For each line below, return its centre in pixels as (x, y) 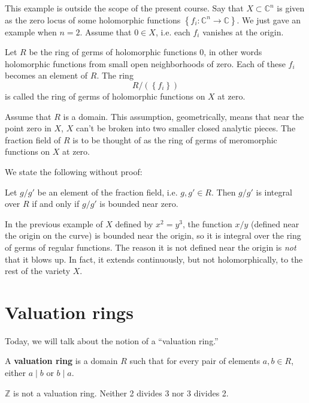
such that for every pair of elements (195, 361)
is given (291, 8)
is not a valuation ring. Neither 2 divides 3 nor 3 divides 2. (121, 393)
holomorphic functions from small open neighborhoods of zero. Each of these (145, 63)
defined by (134, 223)
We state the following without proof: (74, 171)
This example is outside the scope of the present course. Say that (124, 8)
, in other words (233, 52)
